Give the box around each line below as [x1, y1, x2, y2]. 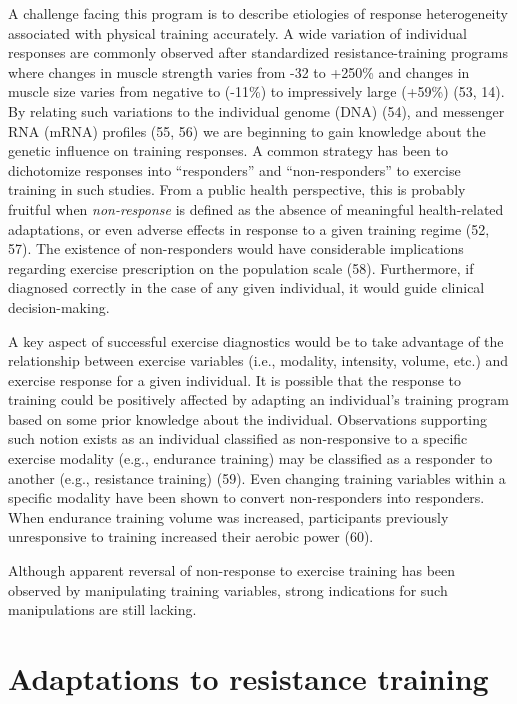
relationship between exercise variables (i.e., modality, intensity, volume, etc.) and [8, 350, 509, 371]
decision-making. [8, 296, 110, 317]
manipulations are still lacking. [8, 599, 197, 620]
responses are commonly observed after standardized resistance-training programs [8, 42, 508, 63]
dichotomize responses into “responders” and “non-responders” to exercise [8, 159, 461, 180]
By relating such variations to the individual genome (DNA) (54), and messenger [8, 100, 505, 121]
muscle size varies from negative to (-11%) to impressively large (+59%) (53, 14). [8, 81, 505, 102]
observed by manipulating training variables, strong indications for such [8, 579, 448, 600]
